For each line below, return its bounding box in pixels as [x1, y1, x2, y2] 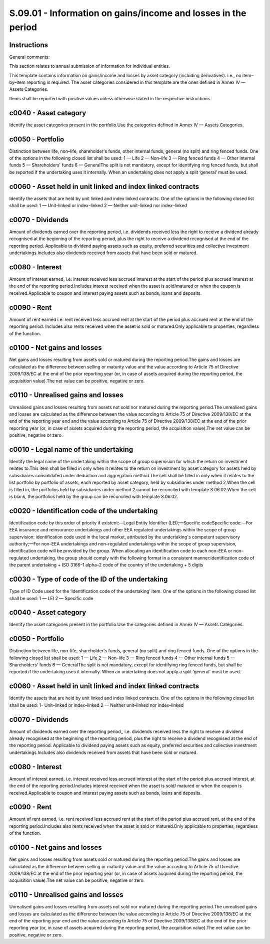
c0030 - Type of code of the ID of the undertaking [9, 575, 168, 584]
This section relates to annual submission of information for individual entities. [9, 63, 170, 69]
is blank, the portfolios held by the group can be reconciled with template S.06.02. [9, 493, 178, 499]
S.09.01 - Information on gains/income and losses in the [9, 8, 246, 19]
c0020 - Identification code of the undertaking [9, 506, 158, 515]
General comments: [9, 54, 50, 60]
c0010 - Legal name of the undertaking [9, 445, 133, 454]
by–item [9, 79, 26, 85]
